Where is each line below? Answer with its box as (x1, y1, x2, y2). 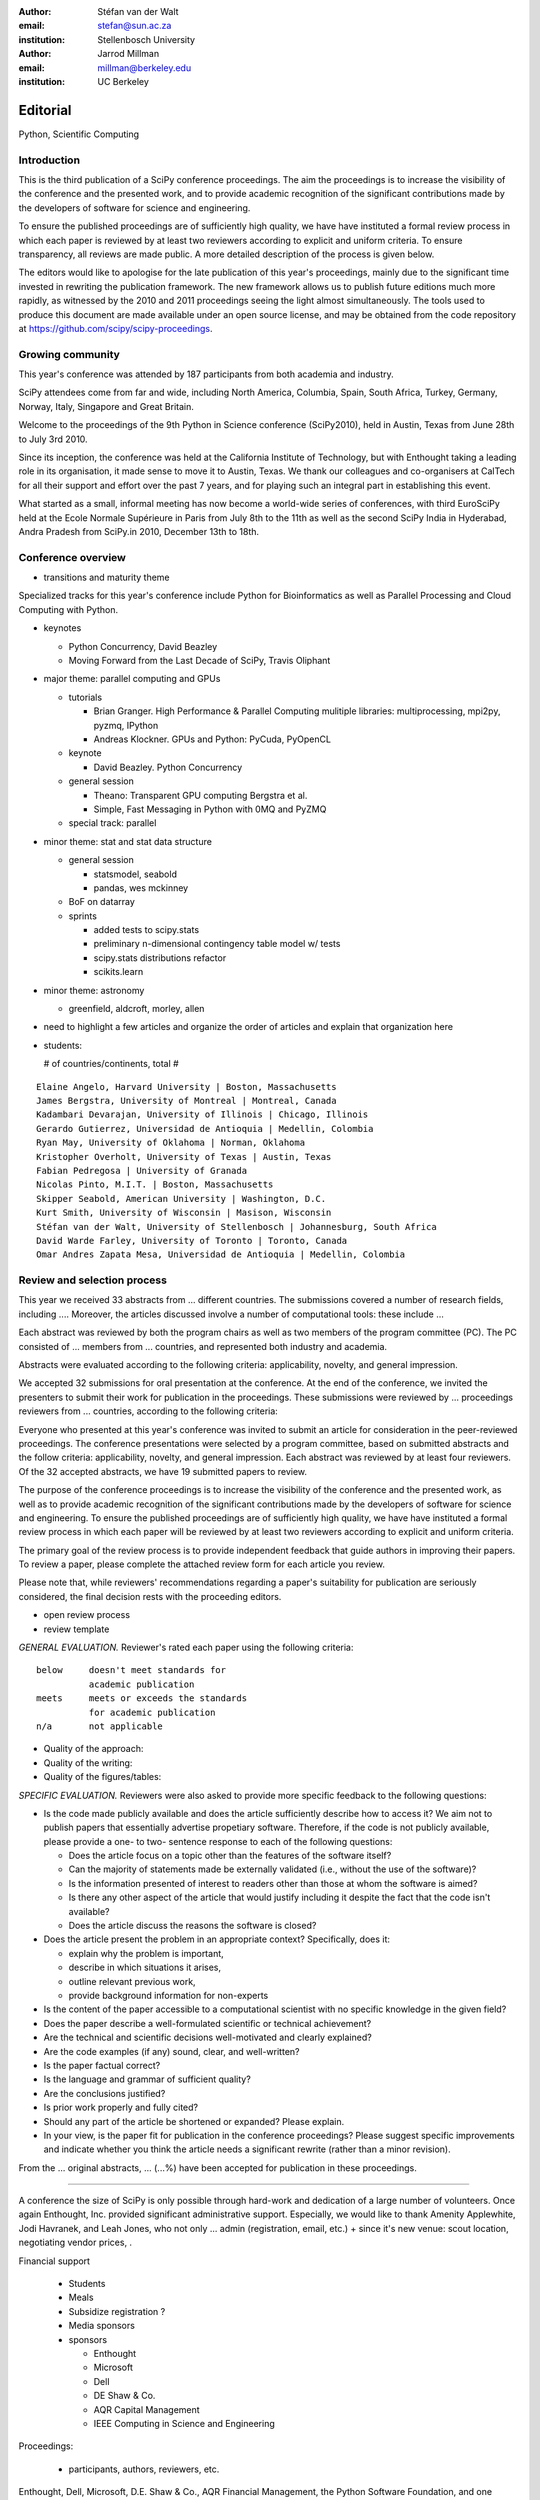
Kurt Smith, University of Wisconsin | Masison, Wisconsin (36, 1207, 332, 1219)
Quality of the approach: (43, 1743, 144, 1755)
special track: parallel (68, 817, 157, 829)
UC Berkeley (97, 75, 150, 87)
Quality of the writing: (43, 1756, 133, 1769)
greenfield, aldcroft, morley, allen (68, 1003, 205, 1015)
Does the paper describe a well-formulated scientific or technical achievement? (43, 2017, 372, 2029)
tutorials (68, 691, 103, 703)
